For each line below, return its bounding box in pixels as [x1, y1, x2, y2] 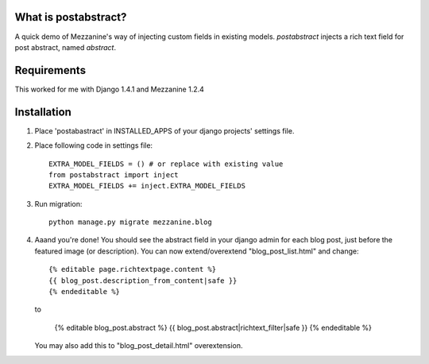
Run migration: [34, 199, 83, 208]
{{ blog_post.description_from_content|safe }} [48, 276, 238, 285]
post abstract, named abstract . [14, 42, 117, 52]
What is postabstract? [14, 10, 127, 24]
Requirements [14, 64, 87, 77]
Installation [14, 105, 71, 118]
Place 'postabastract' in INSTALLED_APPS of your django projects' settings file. [34, 126, 295, 135]
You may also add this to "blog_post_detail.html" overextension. [34, 341, 243, 350]
